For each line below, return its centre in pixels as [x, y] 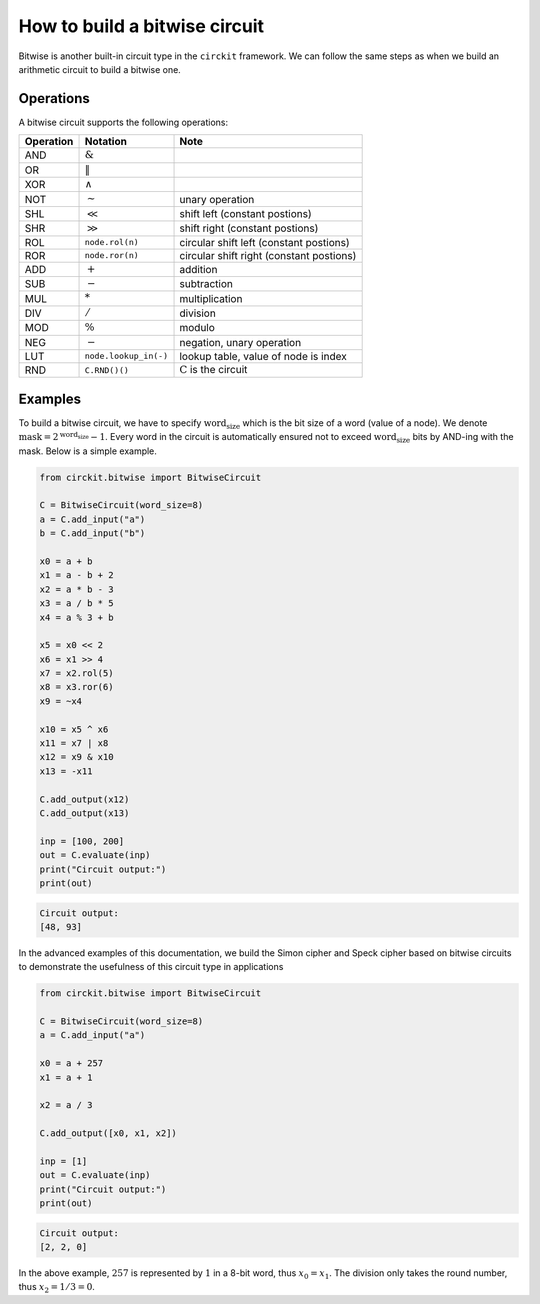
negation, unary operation [240, 342]
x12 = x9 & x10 [76, 757]
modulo [197, 328]
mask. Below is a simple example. [87, 451]
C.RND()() [107, 370]
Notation [105, 142]
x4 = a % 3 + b [76, 617]
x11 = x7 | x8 [74, 743]
